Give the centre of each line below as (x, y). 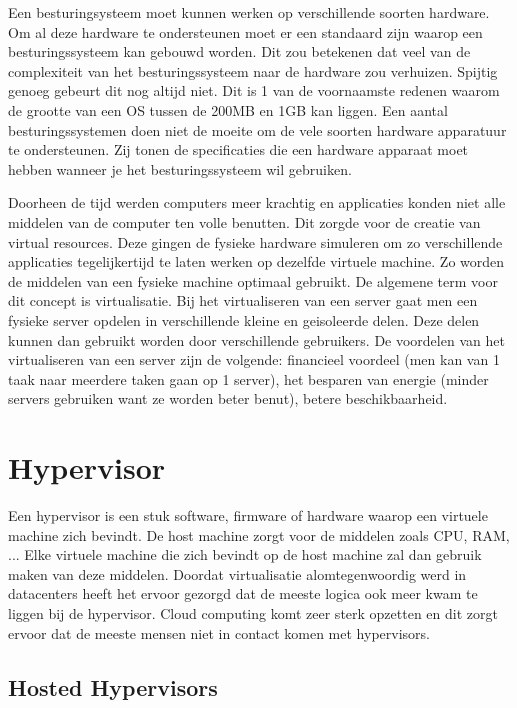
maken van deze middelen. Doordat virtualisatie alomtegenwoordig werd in (237, 573)
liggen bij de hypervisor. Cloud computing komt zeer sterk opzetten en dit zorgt (253, 612)
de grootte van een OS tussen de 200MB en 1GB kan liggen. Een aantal (228, 109)
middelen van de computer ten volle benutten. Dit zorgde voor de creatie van (244, 221)
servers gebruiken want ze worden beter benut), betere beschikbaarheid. (228, 398)
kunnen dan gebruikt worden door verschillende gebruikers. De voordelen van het (256, 339)
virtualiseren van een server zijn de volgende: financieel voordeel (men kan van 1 (254, 359)
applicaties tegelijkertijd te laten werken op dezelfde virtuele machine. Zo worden (256, 261)
